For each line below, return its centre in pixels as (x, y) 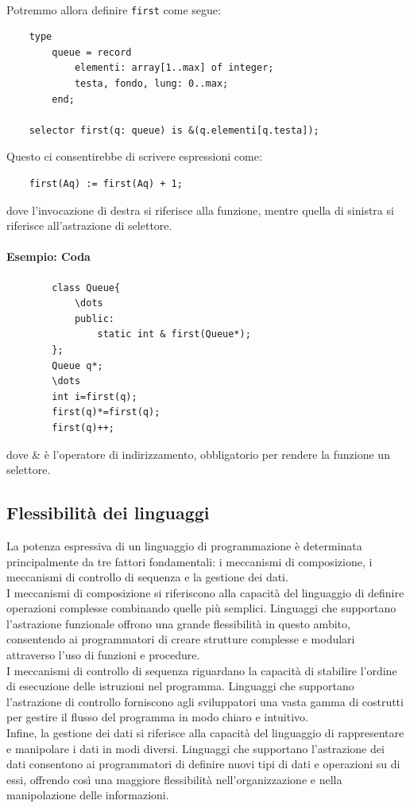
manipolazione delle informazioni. (88, 795)
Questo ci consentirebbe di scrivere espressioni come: (134, 156)
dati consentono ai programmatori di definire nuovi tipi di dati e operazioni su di (203, 764)
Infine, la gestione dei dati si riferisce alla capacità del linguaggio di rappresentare (205, 733)
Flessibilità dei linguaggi (108, 513)
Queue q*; (77, 365)
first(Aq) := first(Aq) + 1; (106, 184)
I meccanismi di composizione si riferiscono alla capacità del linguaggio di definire (205, 592)
